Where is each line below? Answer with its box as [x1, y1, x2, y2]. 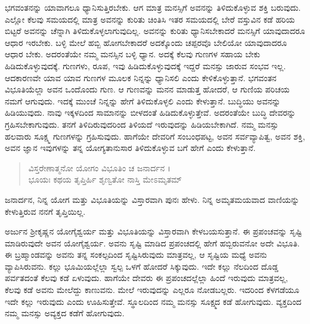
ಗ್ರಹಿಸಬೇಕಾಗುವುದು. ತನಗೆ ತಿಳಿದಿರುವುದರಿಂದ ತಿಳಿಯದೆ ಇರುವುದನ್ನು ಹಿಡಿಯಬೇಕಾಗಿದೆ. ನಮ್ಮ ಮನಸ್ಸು [5, 118, 278, 130]
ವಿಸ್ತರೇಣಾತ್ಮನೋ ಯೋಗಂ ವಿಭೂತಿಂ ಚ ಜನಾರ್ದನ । [28, 161, 171, 174]
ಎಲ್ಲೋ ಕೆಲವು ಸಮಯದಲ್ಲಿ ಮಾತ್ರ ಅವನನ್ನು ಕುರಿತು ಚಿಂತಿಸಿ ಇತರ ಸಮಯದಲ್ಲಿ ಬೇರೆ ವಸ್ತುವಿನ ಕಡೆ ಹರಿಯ [5, 13, 295, 25]
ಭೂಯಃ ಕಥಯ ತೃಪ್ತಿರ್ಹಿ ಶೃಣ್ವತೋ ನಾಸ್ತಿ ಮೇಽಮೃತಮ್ [28, 173, 182, 186]
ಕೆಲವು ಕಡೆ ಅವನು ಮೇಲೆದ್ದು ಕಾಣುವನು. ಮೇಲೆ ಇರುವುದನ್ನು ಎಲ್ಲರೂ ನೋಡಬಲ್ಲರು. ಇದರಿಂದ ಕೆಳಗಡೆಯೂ [5, 283, 299, 296]
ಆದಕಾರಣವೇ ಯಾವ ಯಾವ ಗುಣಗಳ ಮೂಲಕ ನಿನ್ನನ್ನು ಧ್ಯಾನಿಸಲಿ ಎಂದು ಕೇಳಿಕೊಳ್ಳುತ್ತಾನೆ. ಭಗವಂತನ [5, 71, 277, 84]
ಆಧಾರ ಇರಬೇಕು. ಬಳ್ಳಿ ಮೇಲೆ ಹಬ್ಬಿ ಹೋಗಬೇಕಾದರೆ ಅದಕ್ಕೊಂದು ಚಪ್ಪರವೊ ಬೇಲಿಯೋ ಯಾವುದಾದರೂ [5, 36, 287, 48]
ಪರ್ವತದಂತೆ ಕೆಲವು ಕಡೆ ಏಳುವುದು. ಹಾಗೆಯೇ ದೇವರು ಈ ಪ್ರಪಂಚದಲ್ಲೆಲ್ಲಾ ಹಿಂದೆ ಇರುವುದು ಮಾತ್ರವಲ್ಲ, [5, 271, 288, 284]
